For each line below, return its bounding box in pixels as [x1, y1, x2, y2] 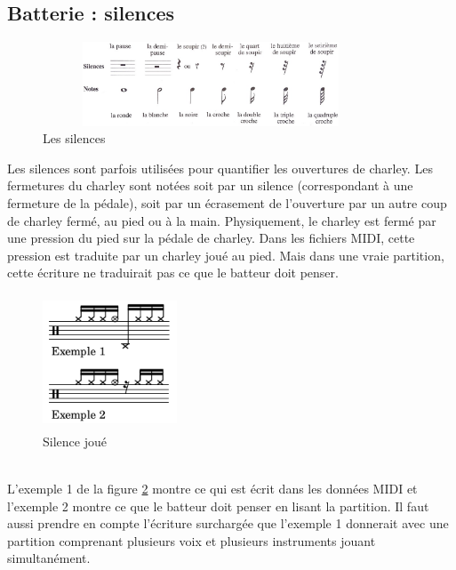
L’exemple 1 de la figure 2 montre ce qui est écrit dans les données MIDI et [7, 478, 418, 497]
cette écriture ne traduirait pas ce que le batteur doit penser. [7, 263, 339, 282]
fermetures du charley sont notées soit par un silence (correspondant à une [7, 176, 413, 195]
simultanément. [7, 549, 91, 567]
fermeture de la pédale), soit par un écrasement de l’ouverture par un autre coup [7, 194, 447, 213]
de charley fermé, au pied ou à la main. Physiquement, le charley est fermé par [7, 211, 436, 229]
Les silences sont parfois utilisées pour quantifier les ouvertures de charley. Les [7, 158, 433, 177]
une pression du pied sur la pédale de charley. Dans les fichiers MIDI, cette [7, 229, 415, 247]
